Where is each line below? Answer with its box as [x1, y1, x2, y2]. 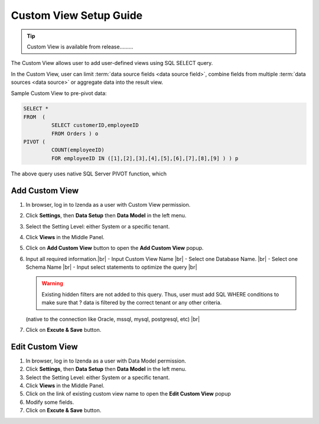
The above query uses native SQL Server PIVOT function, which [11, 170, 167, 177]
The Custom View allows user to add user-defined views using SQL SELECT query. [11, 60, 213, 67]
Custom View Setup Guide [11, 9, 143, 22]
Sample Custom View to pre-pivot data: [11, 89, 107, 97]
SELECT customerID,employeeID [51, 122, 139, 129]
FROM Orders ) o [51, 130, 99, 137]
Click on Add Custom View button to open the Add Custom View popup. [25, 244, 204, 252]
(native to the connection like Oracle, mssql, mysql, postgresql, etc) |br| [25, 315, 200, 322]
